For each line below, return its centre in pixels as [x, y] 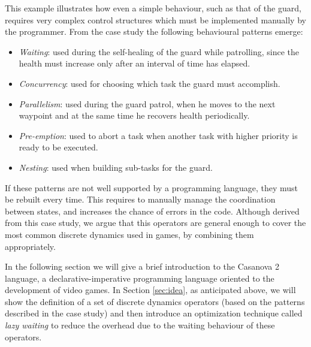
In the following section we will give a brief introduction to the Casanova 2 [142, 266]
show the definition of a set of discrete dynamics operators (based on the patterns [155, 301]
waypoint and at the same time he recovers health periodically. [134, 115]
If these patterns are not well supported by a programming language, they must [151, 187]
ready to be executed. [58, 147]
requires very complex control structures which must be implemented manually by [155, 19]
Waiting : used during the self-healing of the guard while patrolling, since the [159, 51]
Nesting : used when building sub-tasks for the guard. [116, 167]
